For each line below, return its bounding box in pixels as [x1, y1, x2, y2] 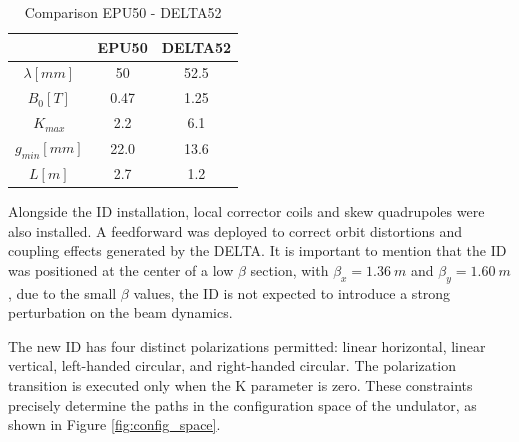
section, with [250, 259, 329, 280]
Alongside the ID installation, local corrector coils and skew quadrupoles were [8, 201, 485, 222]
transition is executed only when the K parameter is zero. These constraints [8, 375, 473, 396]
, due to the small [8, 282, 117, 303]
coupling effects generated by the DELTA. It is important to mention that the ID [8, 240, 507, 261]
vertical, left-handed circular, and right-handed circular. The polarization [8, 355, 456, 376]
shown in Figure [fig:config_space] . [8, 414, 221, 435]
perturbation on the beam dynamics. [8, 302, 233, 323]
